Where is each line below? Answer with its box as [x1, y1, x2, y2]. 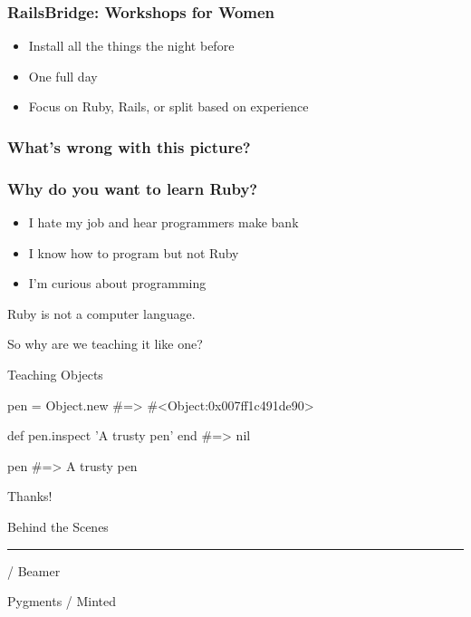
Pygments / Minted [7, 592, 117, 611]
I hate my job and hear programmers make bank [28, 213, 299, 232]
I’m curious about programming [28, 274, 207, 293]
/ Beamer [7, 561, 61, 580]
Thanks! [7, 487, 53, 506]
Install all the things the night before [28, 36, 235, 55]
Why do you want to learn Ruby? [7, 177, 258, 199]
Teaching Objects [7, 365, 103, 384]
